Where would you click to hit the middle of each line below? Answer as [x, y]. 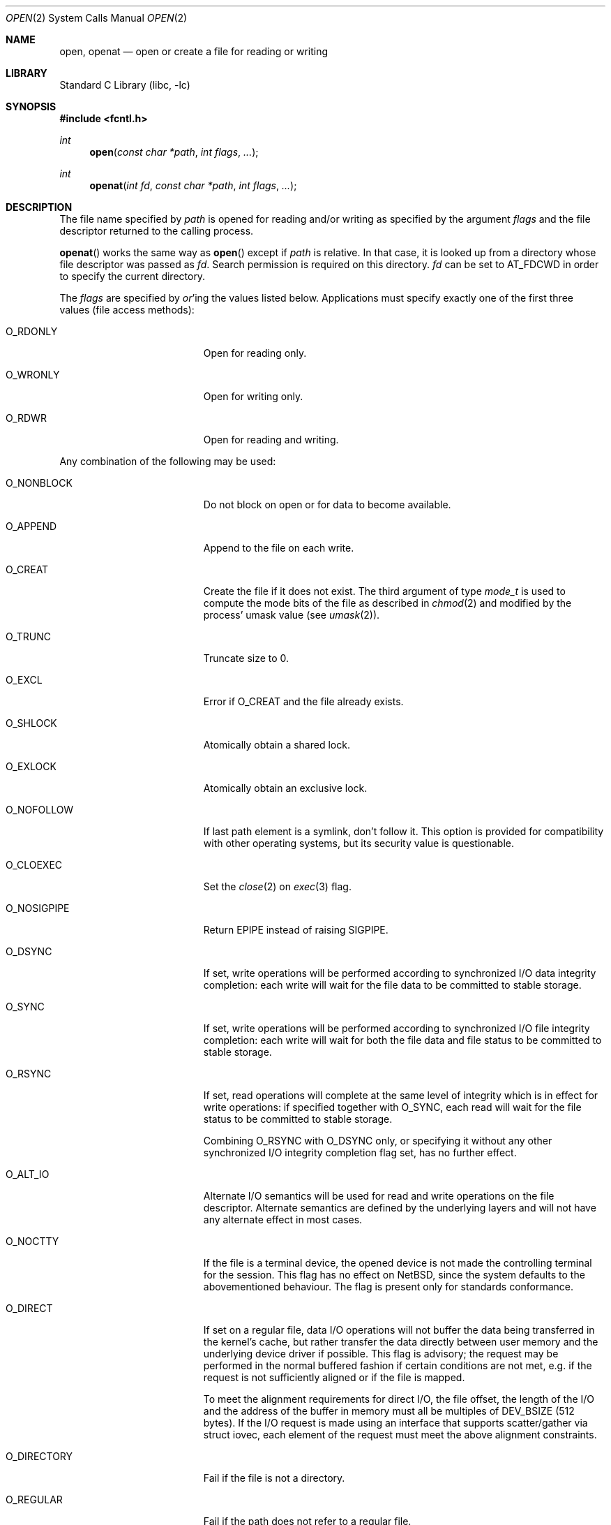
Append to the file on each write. [279, 548]
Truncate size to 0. [246, 658]
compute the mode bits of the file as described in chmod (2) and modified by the [387, 603]
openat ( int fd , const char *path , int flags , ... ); [193, 185]
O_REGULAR [34, 1500]
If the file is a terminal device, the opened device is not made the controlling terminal [398, 1263]
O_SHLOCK [31, 723]
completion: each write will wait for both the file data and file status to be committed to [402, 1040]
